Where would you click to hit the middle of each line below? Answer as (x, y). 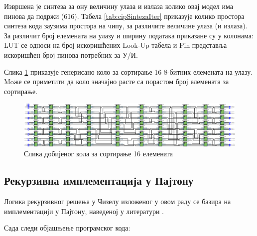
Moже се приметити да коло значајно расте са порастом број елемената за (117, 81)
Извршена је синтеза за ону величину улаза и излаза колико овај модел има (119, 6)
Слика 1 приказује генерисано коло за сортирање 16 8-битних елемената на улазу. (128, 71)
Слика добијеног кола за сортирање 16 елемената (99, 154)
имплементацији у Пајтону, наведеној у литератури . (84, 211)
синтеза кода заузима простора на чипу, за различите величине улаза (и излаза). (126, 26)
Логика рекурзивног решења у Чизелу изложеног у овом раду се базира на (118, 201)
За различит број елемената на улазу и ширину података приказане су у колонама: (129, 35)
